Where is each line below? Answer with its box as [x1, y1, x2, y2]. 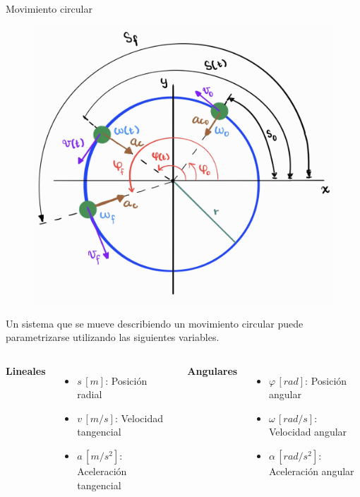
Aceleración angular [268, 464, 354, 479]
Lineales [6, 363, 46, 378]
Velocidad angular [268, 424, 347, 439]
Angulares [187, 363, 238, 378]
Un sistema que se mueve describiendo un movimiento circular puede [6, 316, 304, 330]
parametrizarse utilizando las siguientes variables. [6, 330, 220, 345]
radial [77, 387, 102, 402]
